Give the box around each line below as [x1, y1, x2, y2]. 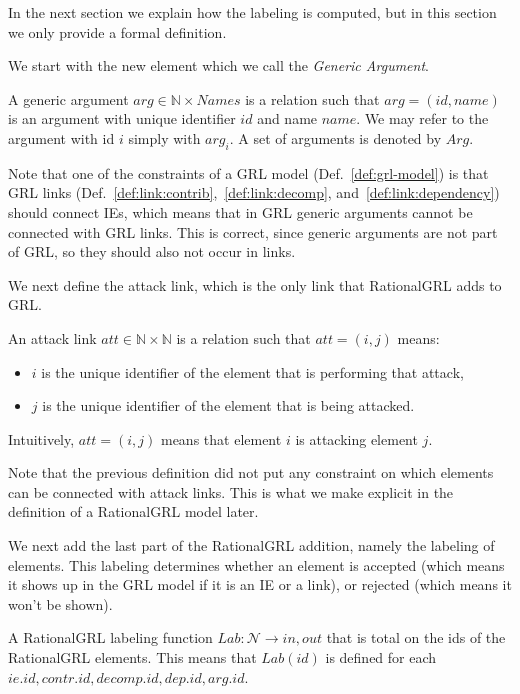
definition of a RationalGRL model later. [8, 501, 259, 522]
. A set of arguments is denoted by [229, 127, 442, 148]
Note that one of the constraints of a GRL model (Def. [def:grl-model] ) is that [8, 162, 489, 183]
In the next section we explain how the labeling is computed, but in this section [8, 2, 497, 22]
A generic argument [8, 88, 129, 109]
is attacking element [295, 428, 418, 449]
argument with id [8, 127, 115, 148]
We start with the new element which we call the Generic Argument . [8, 55, 429, 76]
